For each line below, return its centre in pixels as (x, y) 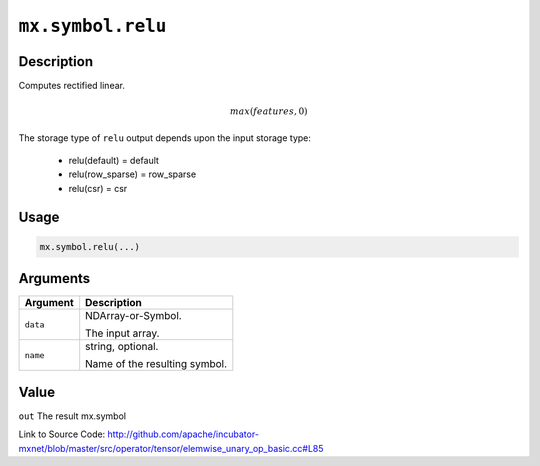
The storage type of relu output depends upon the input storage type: (165, 137)
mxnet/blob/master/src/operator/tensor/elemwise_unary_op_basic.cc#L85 (171, 448)
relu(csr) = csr (98, 188)
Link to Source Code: (62, 434)
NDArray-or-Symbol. (133, 316)
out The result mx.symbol (72, 416)
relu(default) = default (114, 161)
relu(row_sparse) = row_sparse (132, 174)
